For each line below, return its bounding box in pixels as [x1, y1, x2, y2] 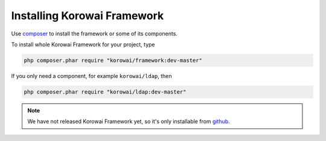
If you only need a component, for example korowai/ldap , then [11, 72, 172, 79]
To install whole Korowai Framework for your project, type [11, 41, 155, 48]
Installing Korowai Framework [11, 9, 164, 22]
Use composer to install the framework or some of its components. [11, 30, 178, 37]
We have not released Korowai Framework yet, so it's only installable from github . [27, 118, 231, 125]
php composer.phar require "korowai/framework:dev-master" [24, 57, 202, 64]
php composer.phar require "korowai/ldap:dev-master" [24, 88, 187, 95]
